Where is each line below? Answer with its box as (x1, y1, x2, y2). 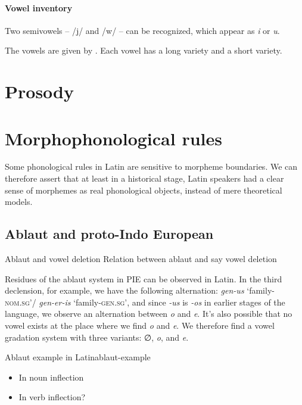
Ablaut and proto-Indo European (5, 225, 214, 243)
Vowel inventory (5, 1, 73, 14)
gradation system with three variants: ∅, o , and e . (5, 331, 189, 343)
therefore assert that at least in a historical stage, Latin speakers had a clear (5, 172, 284, 185)
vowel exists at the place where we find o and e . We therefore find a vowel (5, 319, 275, 332)
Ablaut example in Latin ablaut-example (5, 351, 151, 363)
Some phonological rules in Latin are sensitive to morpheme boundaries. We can (5, 160, 298, 173)
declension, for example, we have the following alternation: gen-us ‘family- (5, 284, 275, 297)
